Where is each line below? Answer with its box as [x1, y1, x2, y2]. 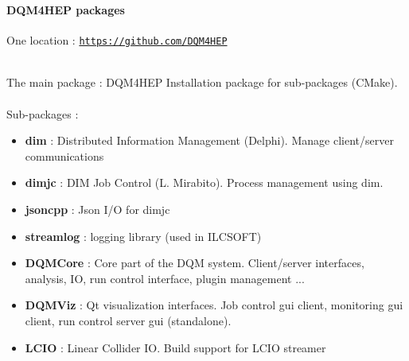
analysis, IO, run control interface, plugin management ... [25, 270, 305, 286]
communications [25, 147, 104, 164]
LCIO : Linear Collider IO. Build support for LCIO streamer [25, 339, 326, 355]
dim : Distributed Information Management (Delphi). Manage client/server [25, 132, 394, 149]
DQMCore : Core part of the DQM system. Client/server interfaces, [25, 254, 364, 271]
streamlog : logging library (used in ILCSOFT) [25, 227, 262, 244]
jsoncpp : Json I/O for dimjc [25, 200, 170, 217]
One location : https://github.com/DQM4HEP [6, 32, 228, 49]
